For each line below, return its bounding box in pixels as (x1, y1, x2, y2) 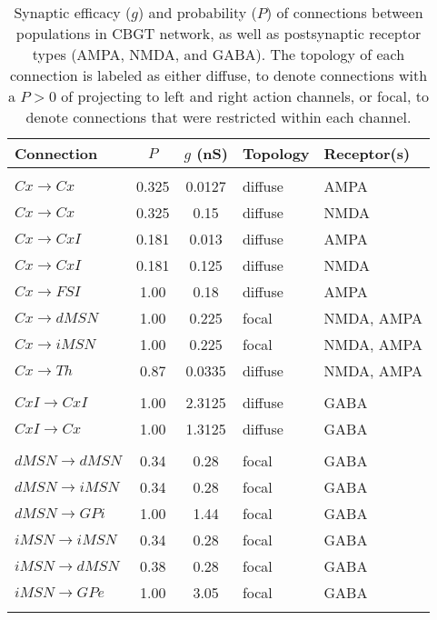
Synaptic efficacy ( (14, 2, 132, 23)
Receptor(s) (323, 143, 411, 164)
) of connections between (266, 2, 423, 23)
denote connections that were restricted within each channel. (25, 106, 412, 127)
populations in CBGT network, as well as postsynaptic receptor (15, 23, 422, 44)
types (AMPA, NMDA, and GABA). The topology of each (32, 44, 405, 65)
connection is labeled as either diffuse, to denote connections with (9, 65, 428, 85)
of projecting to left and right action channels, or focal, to (61, 85, 429, 106)
